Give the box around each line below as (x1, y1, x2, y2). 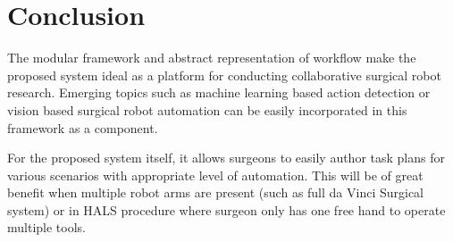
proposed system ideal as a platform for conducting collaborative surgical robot (7, 65, 441, 84)
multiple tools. (7, 218, 86, 237)
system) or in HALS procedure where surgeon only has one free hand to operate (7, 200, 446, 219)
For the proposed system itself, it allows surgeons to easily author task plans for (7, 148, 445, 167)
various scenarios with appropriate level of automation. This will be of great (7, 165, 424, 184)
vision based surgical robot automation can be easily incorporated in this (7, 100, 407, 119)
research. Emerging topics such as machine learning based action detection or (7, 83, 431, 102)
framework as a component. (7, 118, 158, 137)
